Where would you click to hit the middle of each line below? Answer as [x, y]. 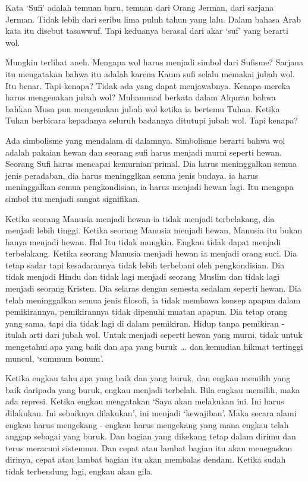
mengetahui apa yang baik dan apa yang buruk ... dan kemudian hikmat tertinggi [154, 346]
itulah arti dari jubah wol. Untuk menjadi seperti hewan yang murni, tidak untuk [154, 335]
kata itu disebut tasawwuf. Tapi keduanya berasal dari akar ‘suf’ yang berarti [147, 31]
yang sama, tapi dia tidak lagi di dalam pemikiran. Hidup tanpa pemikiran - [145, 323]
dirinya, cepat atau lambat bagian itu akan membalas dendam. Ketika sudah [146, 459]
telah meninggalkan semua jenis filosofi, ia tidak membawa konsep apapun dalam [153, 300]
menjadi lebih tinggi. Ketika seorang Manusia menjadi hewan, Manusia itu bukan [154, 230]
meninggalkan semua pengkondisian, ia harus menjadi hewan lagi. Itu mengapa [150, 187]
